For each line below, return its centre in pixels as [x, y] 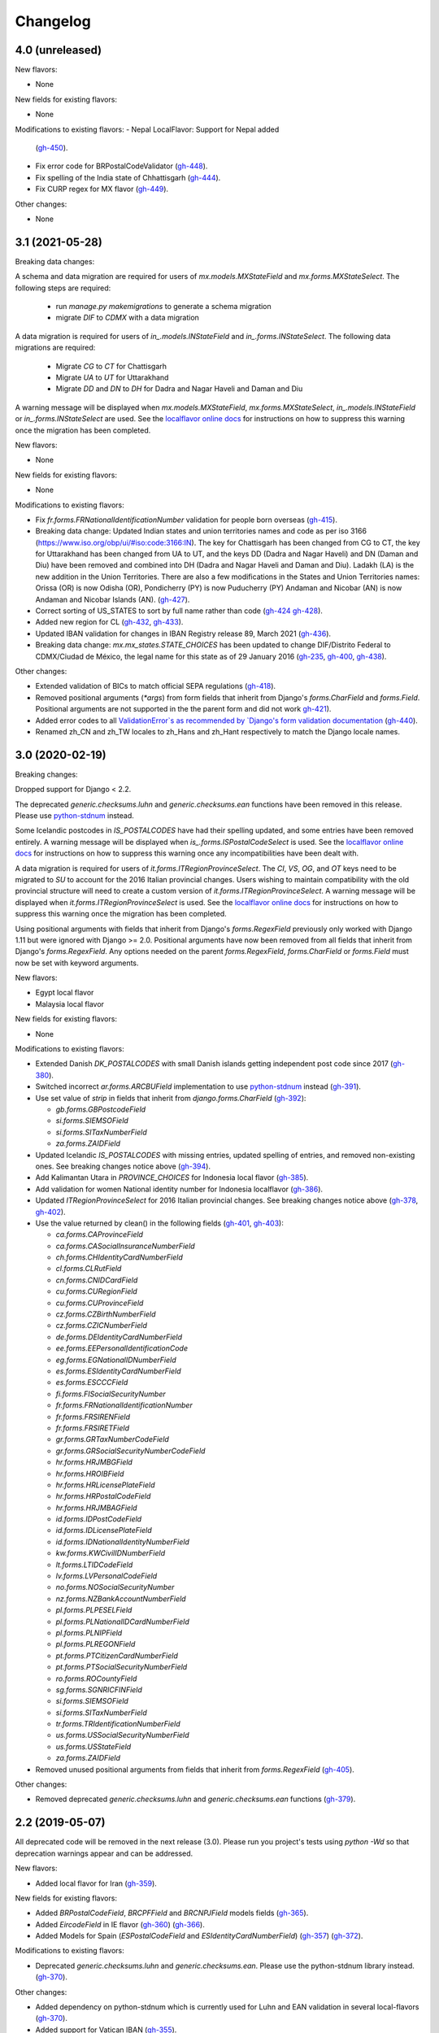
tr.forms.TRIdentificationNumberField [118, 1724]
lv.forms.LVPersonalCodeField [106, 1576]
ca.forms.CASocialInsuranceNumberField [125, 1246]
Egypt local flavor [65, 993]
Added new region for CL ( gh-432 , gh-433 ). [109, 622]
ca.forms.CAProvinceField [100, 1234]
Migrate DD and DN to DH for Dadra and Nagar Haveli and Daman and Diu [179, 389]
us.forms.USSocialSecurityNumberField [123, 1735]
